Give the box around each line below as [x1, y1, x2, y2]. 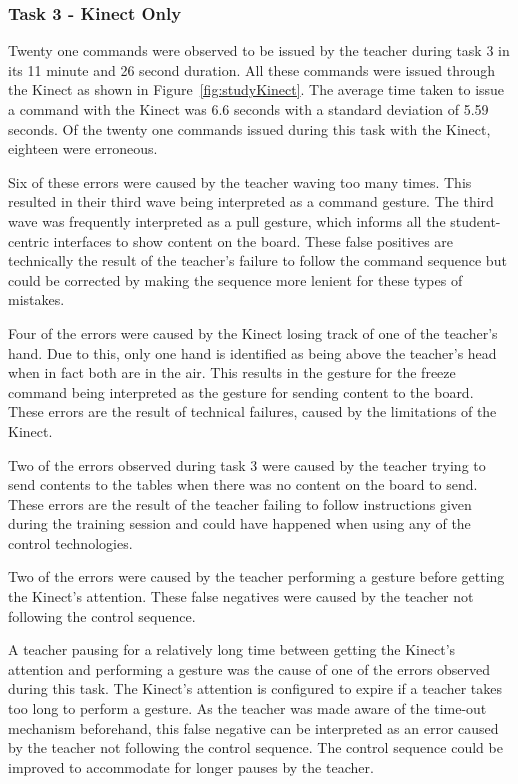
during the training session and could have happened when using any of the [8, 513, 471, 534]
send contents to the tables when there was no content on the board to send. [8, 474, 478, 495]
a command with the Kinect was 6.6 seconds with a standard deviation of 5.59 [8, 99, 489, 119]
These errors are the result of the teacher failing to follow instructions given [8, 493, 472, 514]
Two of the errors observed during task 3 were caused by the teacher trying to [8, 454, 486, 475]
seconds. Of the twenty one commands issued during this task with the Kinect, [8, 118, 491, 139]
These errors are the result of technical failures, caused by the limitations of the [8, 401, 497, 422]
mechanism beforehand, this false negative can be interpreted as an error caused [8, 717, 499, 738]
